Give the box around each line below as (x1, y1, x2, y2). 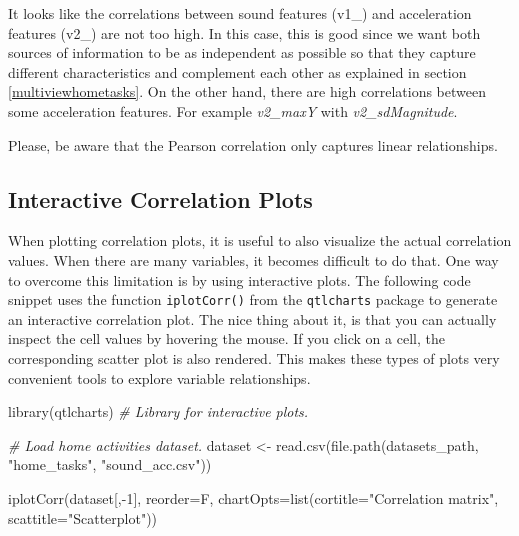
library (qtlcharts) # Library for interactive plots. (8, 401, 309, 422)
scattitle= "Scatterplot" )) (8, 507, 158, 528)
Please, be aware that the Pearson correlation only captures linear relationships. (8, 134, 498, 155)
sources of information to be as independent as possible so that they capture (8, 42, 476, 63)
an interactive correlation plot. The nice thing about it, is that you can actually (8, 308, 497, 329)
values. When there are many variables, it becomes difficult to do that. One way (8, 249, 499, 270)
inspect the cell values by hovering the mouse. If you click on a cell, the (8, 328, 445, 349)
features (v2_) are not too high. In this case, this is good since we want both (8, 22, 481, 43)
